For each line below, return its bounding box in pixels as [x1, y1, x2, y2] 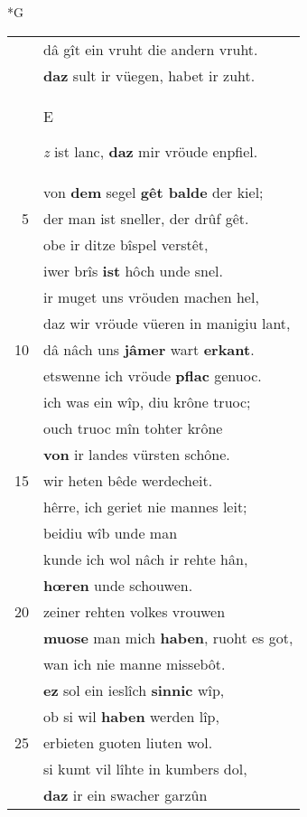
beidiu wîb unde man [43, 521, 178, 543]
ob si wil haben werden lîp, [43, 705, 219, 727]
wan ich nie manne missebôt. [43, 653, 226, 674]
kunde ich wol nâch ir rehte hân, [43, 548, 248, 569]
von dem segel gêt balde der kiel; [43, 181, 264, 202]
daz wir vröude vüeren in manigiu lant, [43, 312, 291, 333]
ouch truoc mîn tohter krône [43, 417, 223, 438]
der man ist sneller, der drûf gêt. [43, 207, 249, 229]
